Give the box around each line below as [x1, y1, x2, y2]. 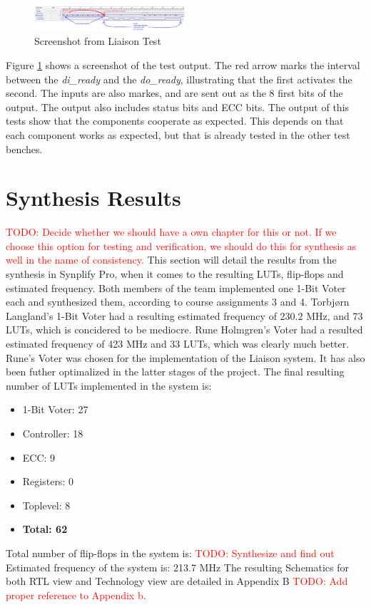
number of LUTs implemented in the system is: [6, 378, 212, 393]
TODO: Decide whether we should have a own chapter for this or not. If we [6, 224, 337, 239]
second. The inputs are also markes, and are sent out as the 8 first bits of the [6, 85, 343, 100]
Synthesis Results [6, 183, 181, 212]
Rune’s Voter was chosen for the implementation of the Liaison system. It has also [6, 350, 365, 365]
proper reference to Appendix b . [6, 587, 146, 602]
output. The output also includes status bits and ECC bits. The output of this [6, 99, 350, 114]
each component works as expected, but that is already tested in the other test [6, 127, 350, 142]
